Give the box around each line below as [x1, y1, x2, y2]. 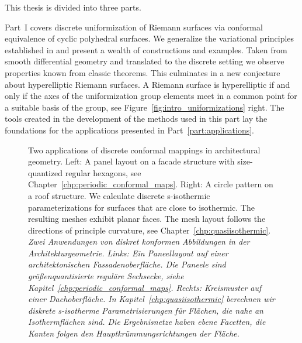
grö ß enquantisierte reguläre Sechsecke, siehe [28, 270, 184, 282]
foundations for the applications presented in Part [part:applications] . [5, 124, 254, 136]
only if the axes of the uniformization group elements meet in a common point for [5, 90, 297, 102]
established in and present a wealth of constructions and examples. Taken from [5, 43, 287, 56]
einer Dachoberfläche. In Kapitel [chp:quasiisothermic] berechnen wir [28, 293, 275, 305]
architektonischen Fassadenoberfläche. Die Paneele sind [28, 258, 226, 270]
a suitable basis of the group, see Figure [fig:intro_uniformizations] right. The [5, 101, 284, 113]
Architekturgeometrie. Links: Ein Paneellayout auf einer [28, 246, 228, 259]
